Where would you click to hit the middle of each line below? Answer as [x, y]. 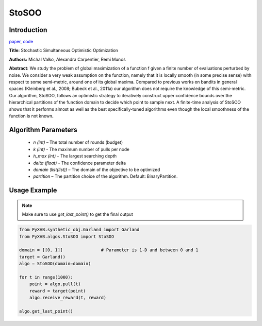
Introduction [28, 30]
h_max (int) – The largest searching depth [75, 156]
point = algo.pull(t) [55, 284]
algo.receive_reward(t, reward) [68, 298]
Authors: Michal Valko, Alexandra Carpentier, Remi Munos [67, 59]
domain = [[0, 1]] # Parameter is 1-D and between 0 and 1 [109, 250]
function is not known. [31, 116]
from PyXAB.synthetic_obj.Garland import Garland [79, 230]
